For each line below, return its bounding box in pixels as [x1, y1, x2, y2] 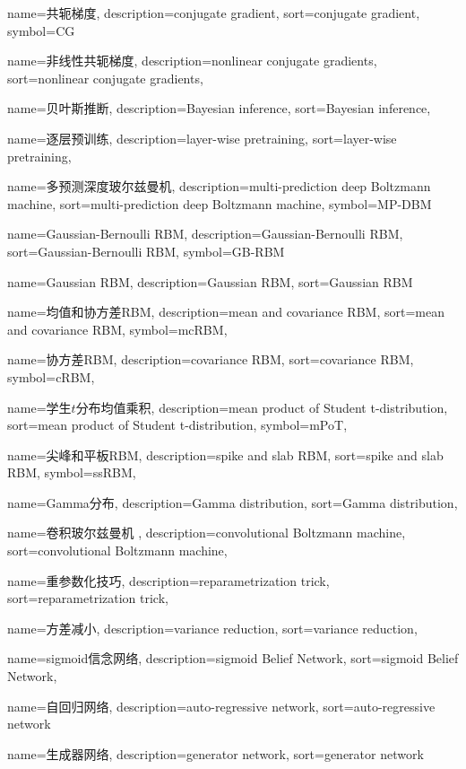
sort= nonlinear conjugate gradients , [7, 68, 203, 87]
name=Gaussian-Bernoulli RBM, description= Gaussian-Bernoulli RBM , [7, 224, 403, 243]
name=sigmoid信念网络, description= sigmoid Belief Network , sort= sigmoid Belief [7, 649, 459, 668]
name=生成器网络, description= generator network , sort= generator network [7, 744, 424, 763]
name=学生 [7, 398, 72, 416]
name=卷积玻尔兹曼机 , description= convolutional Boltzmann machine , [7, 523, 406, 542]
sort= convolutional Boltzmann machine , [7, 541, 228, 560]
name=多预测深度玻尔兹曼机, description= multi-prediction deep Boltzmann [7, 177, 431, 196]
